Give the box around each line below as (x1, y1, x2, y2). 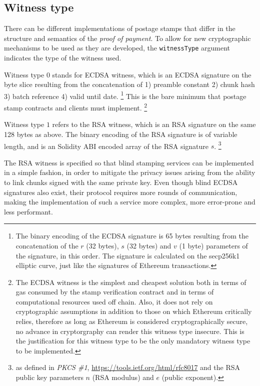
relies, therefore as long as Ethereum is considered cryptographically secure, (15, 316, 248, 326)
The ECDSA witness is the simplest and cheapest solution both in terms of (15, 276, 246, 287)
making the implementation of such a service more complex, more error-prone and (4, 196, 255, 207)
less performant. (4, 206, 53, 216)
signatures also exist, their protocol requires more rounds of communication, (4, 186, 237, 197)
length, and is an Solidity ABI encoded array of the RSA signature (4, 140, 209, 151)
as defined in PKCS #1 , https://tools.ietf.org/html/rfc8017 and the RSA (15, 362, 240, 372)
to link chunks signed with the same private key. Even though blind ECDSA (4, 176, 238, 187)
